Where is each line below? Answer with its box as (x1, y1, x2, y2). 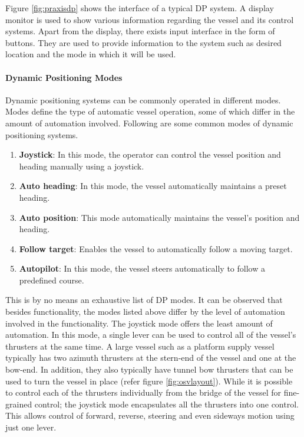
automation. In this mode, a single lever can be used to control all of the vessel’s (5, 328, 296, 341)
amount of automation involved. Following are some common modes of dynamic (5, 116, 293, 129)
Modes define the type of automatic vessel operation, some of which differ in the (5, 105, 295, 118)
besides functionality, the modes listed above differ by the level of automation (5, 305, 285, 318)
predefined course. (19, 273, 84, 286)
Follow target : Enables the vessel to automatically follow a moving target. (19, 242, 293, 255)
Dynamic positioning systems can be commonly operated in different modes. (5, 93, 281, 106)
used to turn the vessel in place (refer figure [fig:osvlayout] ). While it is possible (5, 374, 293, 387)
